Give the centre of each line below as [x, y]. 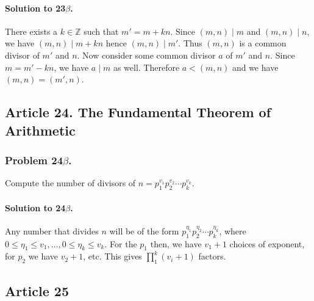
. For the [121, 243]
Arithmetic [40, 130]
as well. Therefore [146, 67]
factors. [212, 256]
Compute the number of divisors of [70, 183]
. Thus [190, 43]
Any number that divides [52, 230]
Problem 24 [34, 160]
